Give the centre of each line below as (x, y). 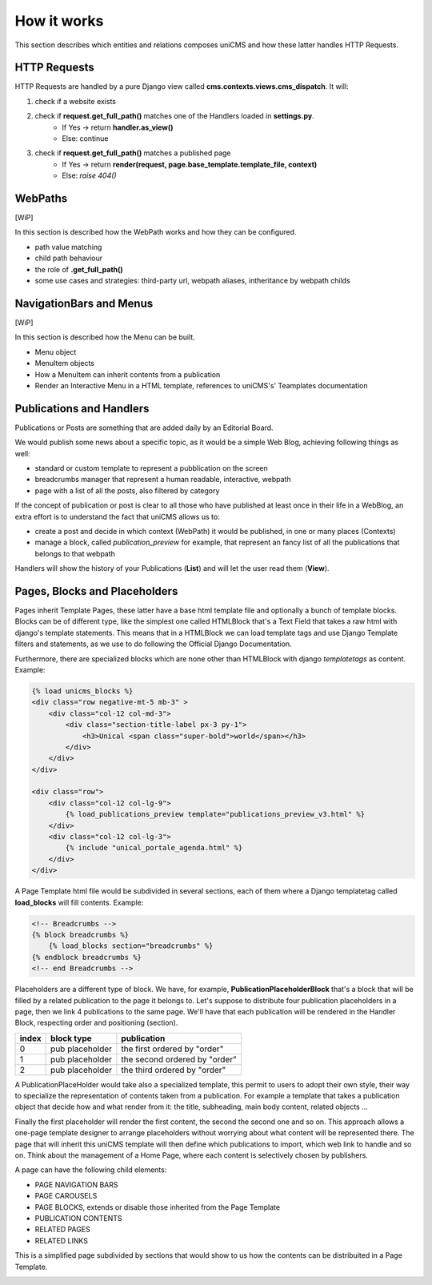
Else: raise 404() (89, 175)
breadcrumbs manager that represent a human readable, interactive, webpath (163, 480)
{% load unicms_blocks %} (82, 691)
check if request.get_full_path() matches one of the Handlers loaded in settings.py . (175, 116)
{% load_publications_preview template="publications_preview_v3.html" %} (215, 814)
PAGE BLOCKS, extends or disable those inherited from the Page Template (157, 1207)
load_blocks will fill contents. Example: (79, 902)
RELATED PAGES (63, 1230)
